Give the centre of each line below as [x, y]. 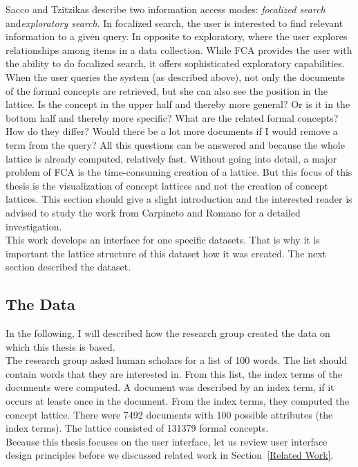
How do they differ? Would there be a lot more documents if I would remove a [172, 131]
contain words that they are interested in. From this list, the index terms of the [174, 373]
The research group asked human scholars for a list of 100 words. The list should [176, 360]
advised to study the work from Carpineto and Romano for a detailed [153, 212]
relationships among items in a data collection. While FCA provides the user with [179, 49]
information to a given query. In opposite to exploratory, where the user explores [177, 36]
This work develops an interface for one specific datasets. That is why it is [163, 240]
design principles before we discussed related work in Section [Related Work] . [170, 455]
